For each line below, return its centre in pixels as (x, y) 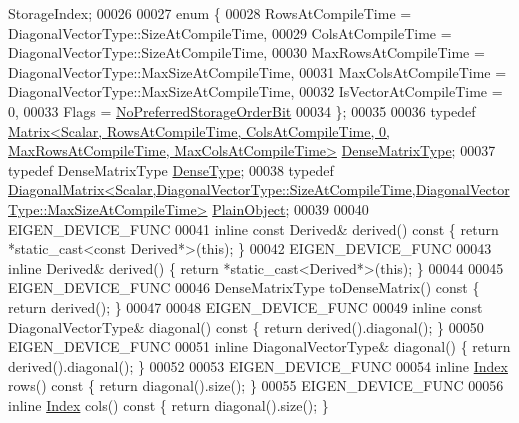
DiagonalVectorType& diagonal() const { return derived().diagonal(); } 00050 (246, 326)
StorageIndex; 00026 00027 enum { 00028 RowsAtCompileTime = (210, 13)
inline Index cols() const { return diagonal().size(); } (168, 404)
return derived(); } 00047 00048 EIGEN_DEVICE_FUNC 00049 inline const (245, 306)
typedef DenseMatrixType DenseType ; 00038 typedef (171, 169)
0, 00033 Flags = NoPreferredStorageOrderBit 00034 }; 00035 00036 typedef (242, 110)
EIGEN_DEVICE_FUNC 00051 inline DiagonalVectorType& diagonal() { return (259, 346)
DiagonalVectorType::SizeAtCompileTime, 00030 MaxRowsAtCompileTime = (246, 52)
